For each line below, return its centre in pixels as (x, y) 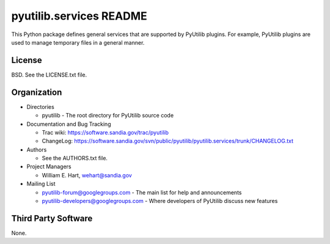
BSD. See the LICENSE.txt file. (49, 75)
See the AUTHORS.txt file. (75, 158)
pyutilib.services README (79, 16)
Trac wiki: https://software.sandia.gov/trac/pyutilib (105, 132)
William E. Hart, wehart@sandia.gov (87, 175)
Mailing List (41, 184)
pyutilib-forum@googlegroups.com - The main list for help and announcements (142, 192)
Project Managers (49, 167)
